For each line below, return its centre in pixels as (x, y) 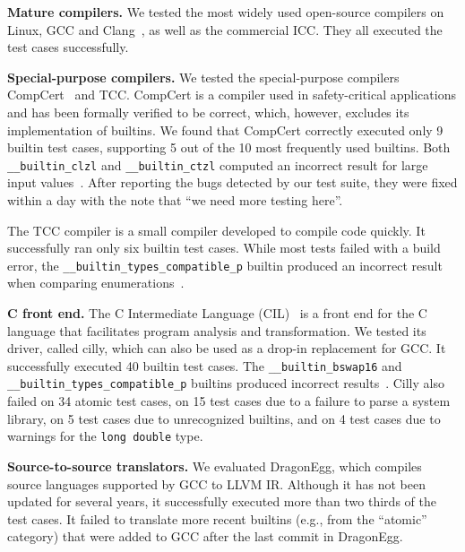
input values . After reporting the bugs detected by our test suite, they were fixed (232, 182)
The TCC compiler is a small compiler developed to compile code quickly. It (216, 230)
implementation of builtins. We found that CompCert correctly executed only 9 (225, 129)
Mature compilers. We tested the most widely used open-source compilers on (226, 12)
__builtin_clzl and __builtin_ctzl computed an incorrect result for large (218, 164)
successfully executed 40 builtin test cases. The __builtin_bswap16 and (205, 365)
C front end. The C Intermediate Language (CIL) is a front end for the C (217, 313)
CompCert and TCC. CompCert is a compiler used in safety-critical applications (232, 95)
